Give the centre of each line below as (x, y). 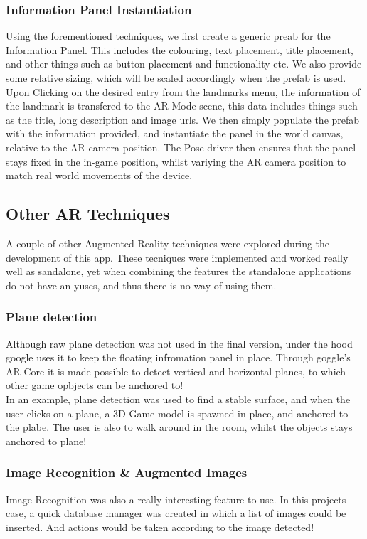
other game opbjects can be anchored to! (95, 385)
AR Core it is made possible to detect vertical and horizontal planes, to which (176, 371)
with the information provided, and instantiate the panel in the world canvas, (175, 133)
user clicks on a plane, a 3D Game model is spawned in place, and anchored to (177, 413)
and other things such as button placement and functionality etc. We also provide (184, 64)
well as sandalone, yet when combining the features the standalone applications (179, 271)
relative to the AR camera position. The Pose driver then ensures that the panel (181, 147)
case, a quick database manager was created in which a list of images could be (176, 513)
